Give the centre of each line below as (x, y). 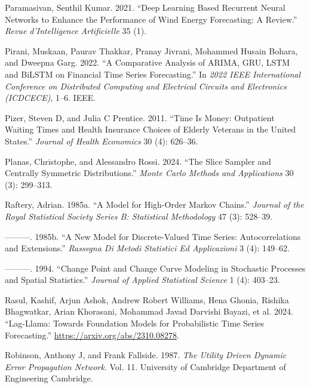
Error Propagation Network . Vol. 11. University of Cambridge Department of (145, 366)
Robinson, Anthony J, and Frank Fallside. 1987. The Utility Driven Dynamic (146, 355)
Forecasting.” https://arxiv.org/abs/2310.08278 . (92, 335)
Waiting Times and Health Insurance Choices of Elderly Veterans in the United (151, 129)
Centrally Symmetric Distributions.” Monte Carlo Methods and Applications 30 (149, 173)
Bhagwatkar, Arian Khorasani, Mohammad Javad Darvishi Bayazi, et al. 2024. (149, 311)
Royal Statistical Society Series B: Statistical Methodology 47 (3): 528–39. (139, 216)
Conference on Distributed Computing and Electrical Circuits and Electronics (146, 86)
